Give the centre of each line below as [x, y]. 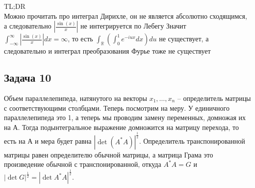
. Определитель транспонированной [192, 141]
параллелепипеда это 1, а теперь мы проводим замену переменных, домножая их [125, 117]
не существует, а [184, 39]
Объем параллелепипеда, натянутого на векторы [76, 98]
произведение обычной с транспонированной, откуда [83, 164]
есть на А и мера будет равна [48, 141]
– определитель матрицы [214, 98]
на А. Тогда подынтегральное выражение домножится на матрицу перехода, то [121, 127]
